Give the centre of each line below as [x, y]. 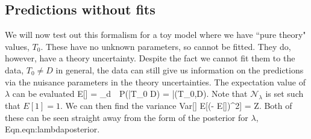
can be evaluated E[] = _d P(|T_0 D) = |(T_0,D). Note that [130, 94]
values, [17, 46]
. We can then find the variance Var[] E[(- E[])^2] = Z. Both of [176, 105]
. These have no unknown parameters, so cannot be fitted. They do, [166, 46]
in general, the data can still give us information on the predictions [180, 69]
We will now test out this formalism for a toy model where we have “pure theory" [155, 35]
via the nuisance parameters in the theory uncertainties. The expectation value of [155, 82]
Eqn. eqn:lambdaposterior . [52, 129]
